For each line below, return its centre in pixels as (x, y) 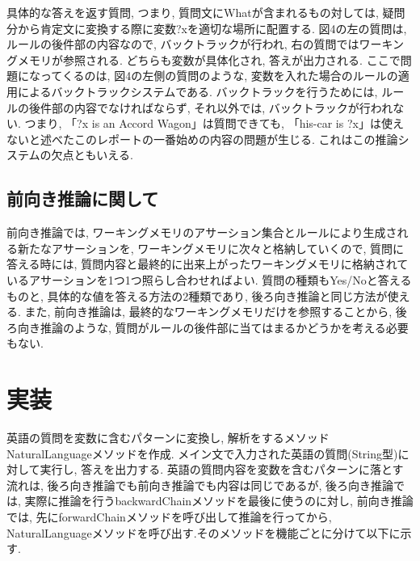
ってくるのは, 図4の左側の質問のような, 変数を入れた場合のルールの (219, 76)
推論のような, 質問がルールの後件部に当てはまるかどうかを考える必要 (224, 327)
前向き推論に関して (83, 198)
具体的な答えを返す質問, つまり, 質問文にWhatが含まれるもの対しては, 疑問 (206, 12)
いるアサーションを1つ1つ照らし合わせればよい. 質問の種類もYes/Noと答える (209, 279)
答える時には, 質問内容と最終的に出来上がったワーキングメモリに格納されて (208, 264)
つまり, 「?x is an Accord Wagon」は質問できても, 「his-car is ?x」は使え (214, 123)
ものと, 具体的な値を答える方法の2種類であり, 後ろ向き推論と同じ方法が (197, 295)
